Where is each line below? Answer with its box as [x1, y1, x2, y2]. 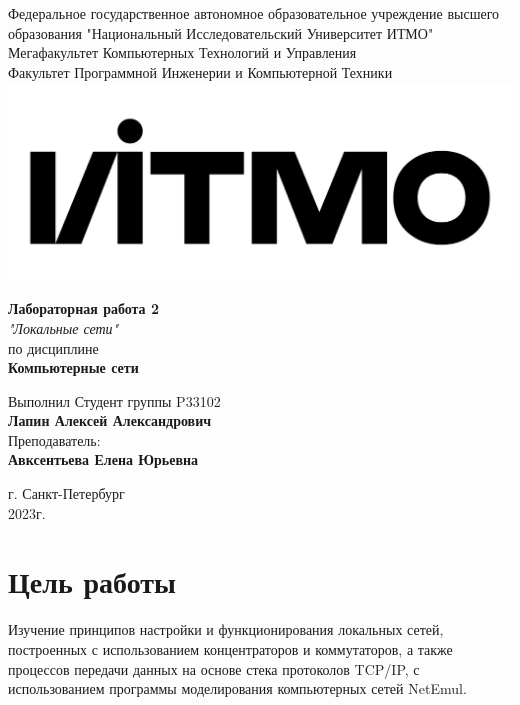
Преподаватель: [8, 429, 101, 450]
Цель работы [8, 561, 176, 602]
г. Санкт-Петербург [8, 483, 125, 504]
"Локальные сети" [8, 317, 119, 338]
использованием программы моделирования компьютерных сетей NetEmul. [8, 678, 467, 699]
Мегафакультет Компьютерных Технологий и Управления [8, 42, 357, 63]
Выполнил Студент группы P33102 [8, 390, 221, 411]
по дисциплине [8, 337, 99, 358]
